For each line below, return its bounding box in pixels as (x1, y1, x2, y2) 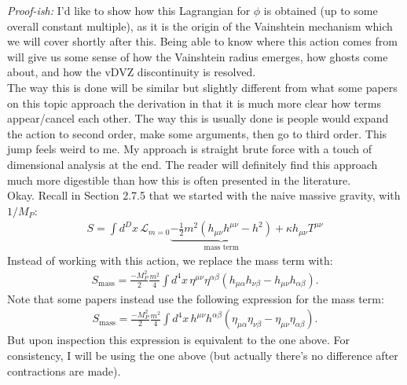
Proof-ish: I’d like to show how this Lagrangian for (7, 2, 251, 18)
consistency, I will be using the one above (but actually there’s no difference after (7, 346, 398, 363)
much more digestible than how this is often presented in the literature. (7, 171, 351, 188)
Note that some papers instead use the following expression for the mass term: (7, 290, 384, 306)
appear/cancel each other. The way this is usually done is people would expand (7, 110, 389, 126)
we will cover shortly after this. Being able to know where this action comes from (7, 33, 398, 49)
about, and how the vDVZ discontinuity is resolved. (7, 64, 256, 80)
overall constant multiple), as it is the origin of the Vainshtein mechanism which (7, 17, 393, 34)
